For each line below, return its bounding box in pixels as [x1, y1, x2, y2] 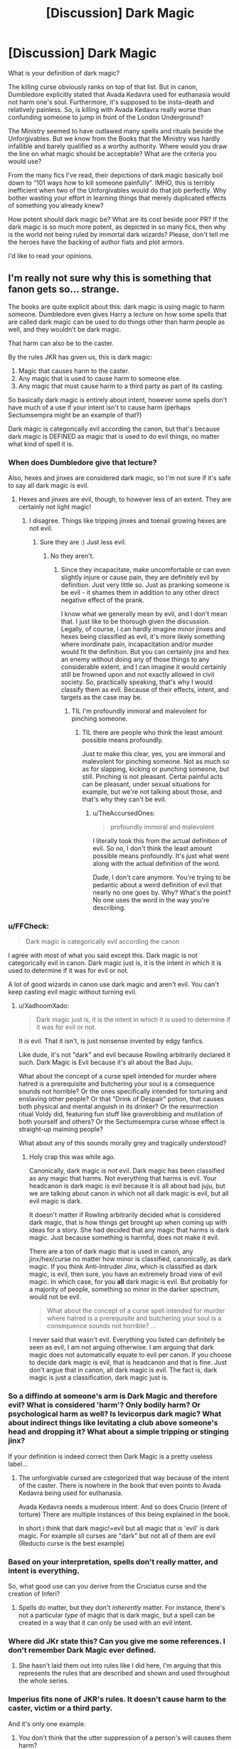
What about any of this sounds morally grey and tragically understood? [18, 1139, 227, 1148]
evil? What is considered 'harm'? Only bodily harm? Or [8, 1400, 201, 1410]
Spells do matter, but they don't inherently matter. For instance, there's [18, 1603, 225, 1611]
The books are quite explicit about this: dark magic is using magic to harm [8, 302, 225, 311]
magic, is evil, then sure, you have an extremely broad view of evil [28, 1270, 223, 1278]
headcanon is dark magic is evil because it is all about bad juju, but [28, 1182, 226, 1190]
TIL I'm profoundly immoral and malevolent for [71, 707, 207, 715]
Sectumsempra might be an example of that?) [8, 410, 142, 419]
